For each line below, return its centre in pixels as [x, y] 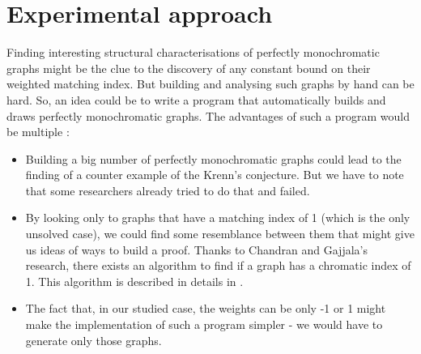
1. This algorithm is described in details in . [134, 281]
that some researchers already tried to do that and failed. [168, 190]
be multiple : [38, 132]
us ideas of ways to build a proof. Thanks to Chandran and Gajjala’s [196, 249]
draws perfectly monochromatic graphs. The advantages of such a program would [208, 115]
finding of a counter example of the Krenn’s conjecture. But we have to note [215, 175]
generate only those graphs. [94, 340]
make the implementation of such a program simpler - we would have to [204, 324]
